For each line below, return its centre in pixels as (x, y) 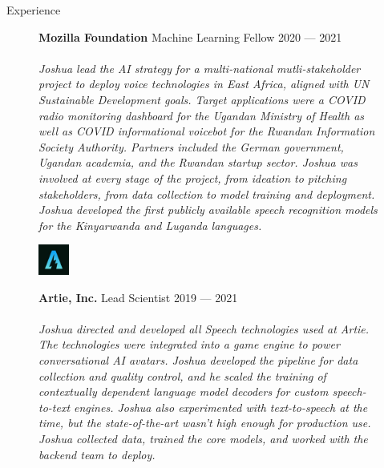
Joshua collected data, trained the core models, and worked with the (203, 439)
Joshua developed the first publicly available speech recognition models (208, 210)
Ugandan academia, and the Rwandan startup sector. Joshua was (198, 162)
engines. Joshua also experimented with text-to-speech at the (221, 407)
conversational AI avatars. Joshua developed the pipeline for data (198, 360)
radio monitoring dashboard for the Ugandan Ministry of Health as (202, 115)
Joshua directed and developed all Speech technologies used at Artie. (204, 328)
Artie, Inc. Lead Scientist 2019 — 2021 (138, 297)
